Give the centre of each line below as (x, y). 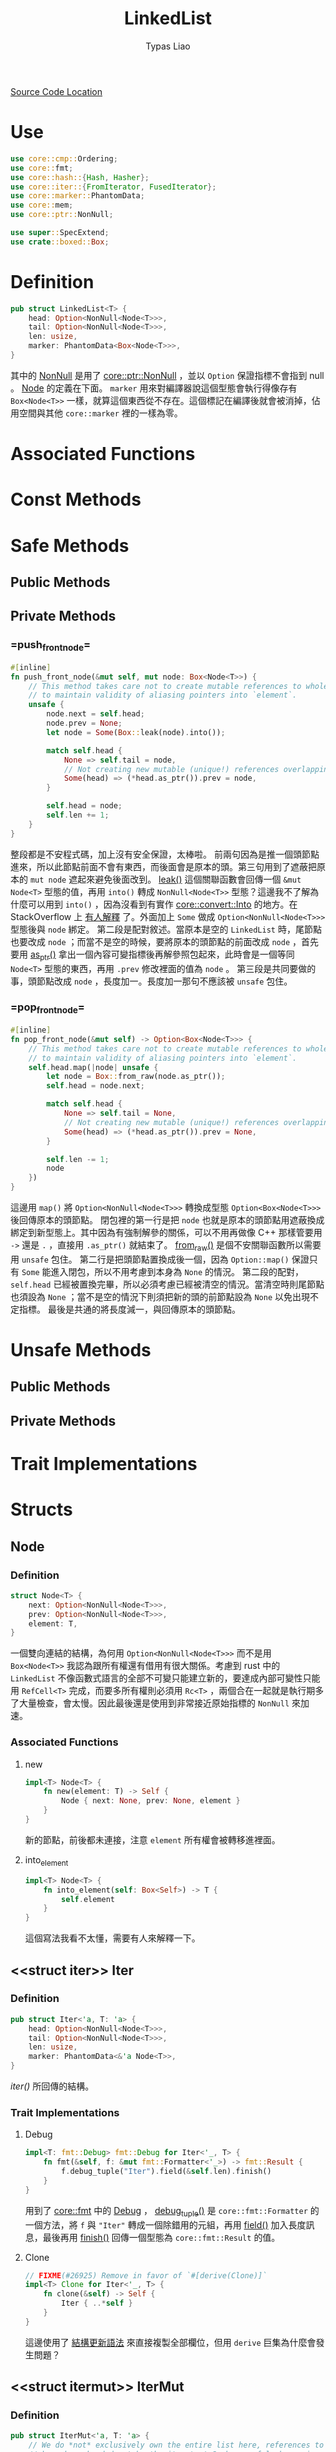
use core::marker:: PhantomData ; (77, 196)
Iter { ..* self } (97, 2303)
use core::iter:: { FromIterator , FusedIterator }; (113, 187)
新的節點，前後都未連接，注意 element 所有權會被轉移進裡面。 (152, 1839)
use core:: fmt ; (42, 168)
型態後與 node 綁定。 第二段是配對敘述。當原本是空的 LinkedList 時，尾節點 (166, 929)
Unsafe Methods (81, 1350)
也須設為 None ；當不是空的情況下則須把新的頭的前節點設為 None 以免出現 (160, 1296)
